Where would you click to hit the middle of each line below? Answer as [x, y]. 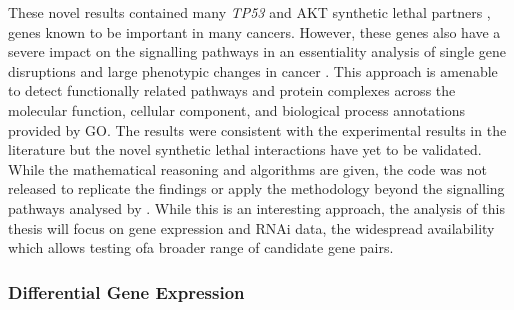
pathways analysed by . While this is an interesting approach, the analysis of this [256, 207]
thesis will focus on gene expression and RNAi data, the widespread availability [251, 227]
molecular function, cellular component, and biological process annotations [236, 109]
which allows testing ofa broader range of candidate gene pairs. [201, 247]
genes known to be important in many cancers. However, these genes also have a [254, 31]
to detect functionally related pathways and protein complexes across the [232, 90]
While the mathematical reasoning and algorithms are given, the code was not [248, 168]
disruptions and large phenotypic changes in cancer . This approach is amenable [253, 70]
